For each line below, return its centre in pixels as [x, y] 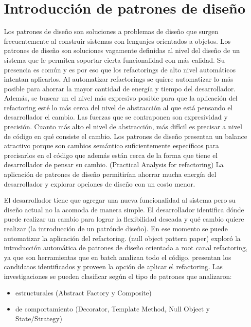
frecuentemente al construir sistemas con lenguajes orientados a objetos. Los [117, 41]
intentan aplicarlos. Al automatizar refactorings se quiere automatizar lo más [119, 79]
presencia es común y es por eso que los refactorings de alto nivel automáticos [120, 69]
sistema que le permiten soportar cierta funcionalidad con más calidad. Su [114, 60]
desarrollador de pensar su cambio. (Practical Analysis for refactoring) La [114, 164]
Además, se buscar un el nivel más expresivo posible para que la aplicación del [121, 98]
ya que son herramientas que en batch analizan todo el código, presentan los [117, 257]
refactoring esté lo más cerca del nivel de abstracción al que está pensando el [118, 107]
